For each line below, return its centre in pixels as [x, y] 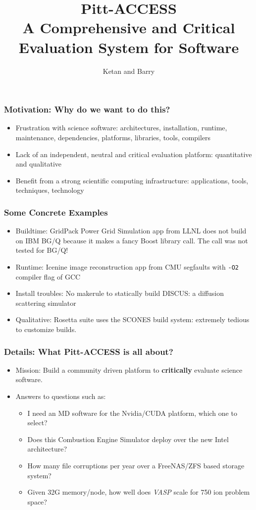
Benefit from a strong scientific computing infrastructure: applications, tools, [132, 180]
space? [37, 501]
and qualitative [38, 164]
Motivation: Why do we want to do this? [87, 109]
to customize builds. [46, 329]
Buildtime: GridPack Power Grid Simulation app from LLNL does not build [131, 231]
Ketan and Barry [129, 71]
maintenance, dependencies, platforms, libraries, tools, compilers [113, 137]
